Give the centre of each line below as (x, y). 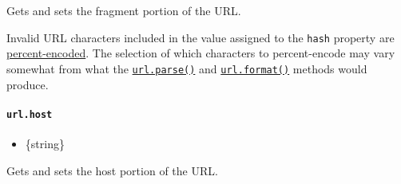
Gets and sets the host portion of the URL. (112, 170)
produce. (28, 84)
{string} (45, 143)
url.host (30, 114)
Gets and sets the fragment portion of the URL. (124, 10)
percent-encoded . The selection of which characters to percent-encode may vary (201, 53)
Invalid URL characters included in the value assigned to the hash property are (200, 37)
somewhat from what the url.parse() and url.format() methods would (187, 68)
